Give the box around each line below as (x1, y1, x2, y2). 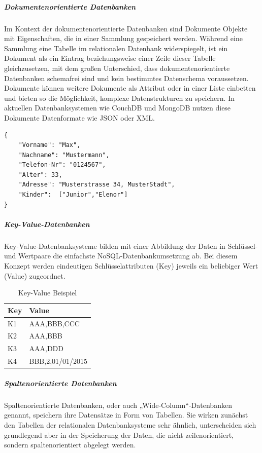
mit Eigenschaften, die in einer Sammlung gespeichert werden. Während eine (4, 33, 243, 44)
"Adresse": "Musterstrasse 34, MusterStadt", (18, 181, 175, 188)
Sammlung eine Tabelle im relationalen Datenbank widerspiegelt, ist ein (4, 43, 228, 53)
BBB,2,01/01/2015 (29, 356, 88, 366)
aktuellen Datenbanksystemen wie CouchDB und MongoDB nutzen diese (4, 102, 231, 113)
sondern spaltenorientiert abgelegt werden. (4, 439, 136, 450)
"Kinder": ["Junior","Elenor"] (18, 191, 128, 199)
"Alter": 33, (18, 171, 62, 178)
